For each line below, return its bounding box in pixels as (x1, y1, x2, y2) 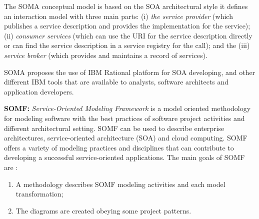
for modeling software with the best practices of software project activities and (4, 112, 245, 123)
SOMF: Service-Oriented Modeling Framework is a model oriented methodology (4, 103, 251, 113)
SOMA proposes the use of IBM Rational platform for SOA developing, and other (4, 66, 255, 77)
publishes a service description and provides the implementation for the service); (4, 20, 250, 31)
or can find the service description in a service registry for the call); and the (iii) (4, 40, 250, 50)
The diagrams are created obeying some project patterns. (15, 205, 191, 215)
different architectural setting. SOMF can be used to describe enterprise (4, 122, 224, 133)
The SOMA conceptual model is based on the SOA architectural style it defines (4, 1, 248, 11)
